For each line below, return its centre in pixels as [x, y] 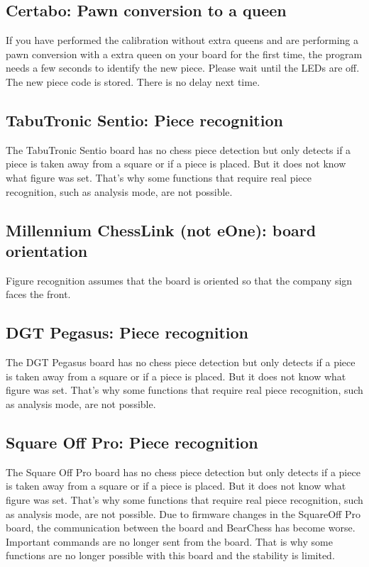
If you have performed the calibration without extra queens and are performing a [182, 40]
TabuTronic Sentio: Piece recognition [144, 120]
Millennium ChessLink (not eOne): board [161, 230]
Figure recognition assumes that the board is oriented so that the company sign [179, 280]
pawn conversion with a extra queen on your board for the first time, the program [184, 54]
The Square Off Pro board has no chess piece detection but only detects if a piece [183, 472]
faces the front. [38, 294]
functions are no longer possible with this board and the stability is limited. [170, 555]
